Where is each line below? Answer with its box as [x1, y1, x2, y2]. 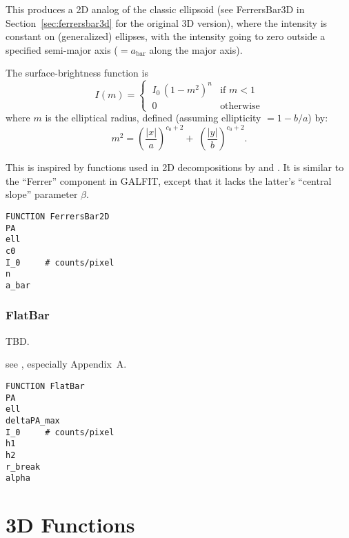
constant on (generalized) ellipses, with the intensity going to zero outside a [6, 29, 326, 43]
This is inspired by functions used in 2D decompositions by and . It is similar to [6, 160, 344, 175]
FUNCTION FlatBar [6, 381, 85, 391]
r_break [6, 461, 41, 472]
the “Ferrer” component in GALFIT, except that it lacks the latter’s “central [6, 173, 332, 188]
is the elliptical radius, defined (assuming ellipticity [45, 110, 261, 125]
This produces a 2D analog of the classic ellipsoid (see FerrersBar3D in [6, 2, 305, 16]
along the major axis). [149, 42, 243, 57]
